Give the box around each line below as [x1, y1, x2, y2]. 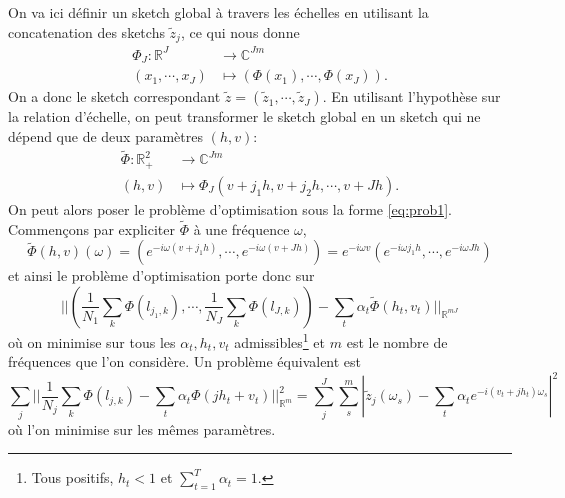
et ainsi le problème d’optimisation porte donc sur [8, 265, 315, 286]
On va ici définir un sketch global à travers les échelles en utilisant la [8, 2, 429, 22]
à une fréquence [193, 218, 290, 239]
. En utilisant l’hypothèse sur [322, 86, 501, 107]
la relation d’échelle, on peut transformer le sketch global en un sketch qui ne [8, 106, 481, 127]
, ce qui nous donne [180, 21, 300, 42]
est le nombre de [346, 331, 448, 352]
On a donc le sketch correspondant [8, 86, 221, 107]
